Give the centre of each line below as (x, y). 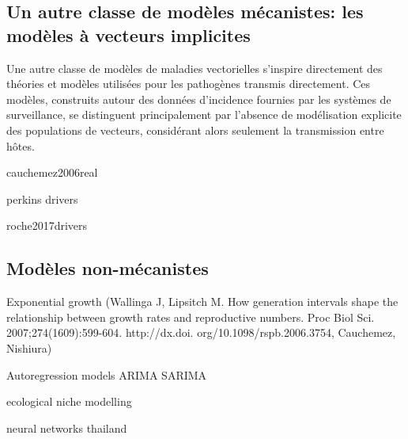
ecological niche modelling (69, 401)
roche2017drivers (47, 225)
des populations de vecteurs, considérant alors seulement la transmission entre (195, 130)
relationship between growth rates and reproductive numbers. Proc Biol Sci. (191, 317)
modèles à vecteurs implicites (128, 34)
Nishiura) (29, 347)
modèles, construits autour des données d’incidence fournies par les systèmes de (199, 99)
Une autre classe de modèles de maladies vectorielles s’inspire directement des (195, 68)
